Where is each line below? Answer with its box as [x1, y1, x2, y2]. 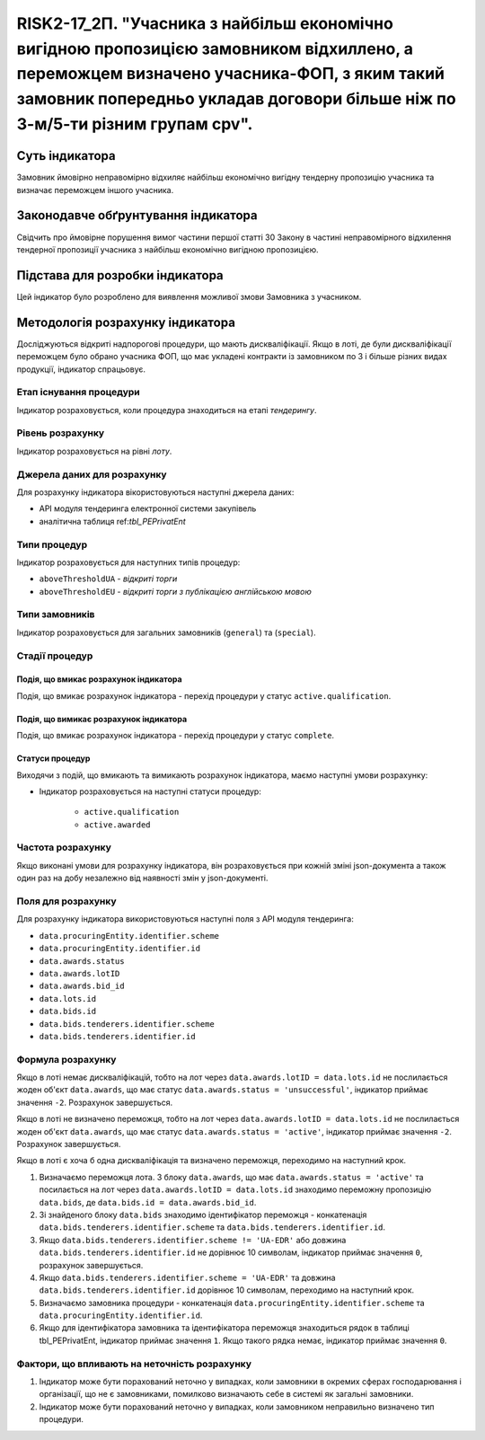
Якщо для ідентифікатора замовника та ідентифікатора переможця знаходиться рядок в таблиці [39, 1322, 410, 1333]
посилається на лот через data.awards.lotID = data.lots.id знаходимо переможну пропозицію [39, 1184, 431, 1195]
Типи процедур [16, 538, 88, 551]
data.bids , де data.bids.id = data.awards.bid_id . [39, 1197, 257, 1207]
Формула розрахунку [16, 1053, 117, 1065]
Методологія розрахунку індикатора [16, 314, 235, 330]
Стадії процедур [16, 649, 93, 662]
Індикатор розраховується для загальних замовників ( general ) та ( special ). [16, 627, 316, 638]
